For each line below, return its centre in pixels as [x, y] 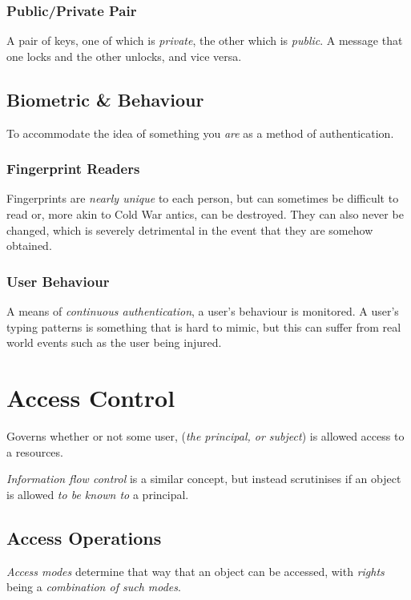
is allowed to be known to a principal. [98, 494]
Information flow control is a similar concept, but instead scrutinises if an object [204, 479]
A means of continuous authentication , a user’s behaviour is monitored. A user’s [203, 311]
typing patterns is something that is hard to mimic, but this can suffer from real [204, 326]
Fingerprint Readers [73, 169]
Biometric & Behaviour [105, 99]
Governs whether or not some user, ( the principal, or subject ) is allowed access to [205, 435]
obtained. [29, 246]
